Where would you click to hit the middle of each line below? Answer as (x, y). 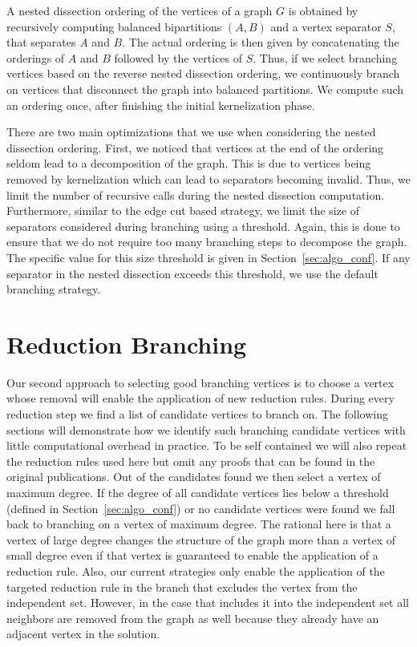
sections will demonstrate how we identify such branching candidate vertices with (206, 429)
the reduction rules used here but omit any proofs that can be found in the (191, 461)
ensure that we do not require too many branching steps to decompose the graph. (207, 242)
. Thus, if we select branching (325, 57)
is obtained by (323, 10)
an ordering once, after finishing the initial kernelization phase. (161, 105)
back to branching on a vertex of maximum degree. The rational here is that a (199, 524)
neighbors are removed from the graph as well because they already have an (193, 618)
